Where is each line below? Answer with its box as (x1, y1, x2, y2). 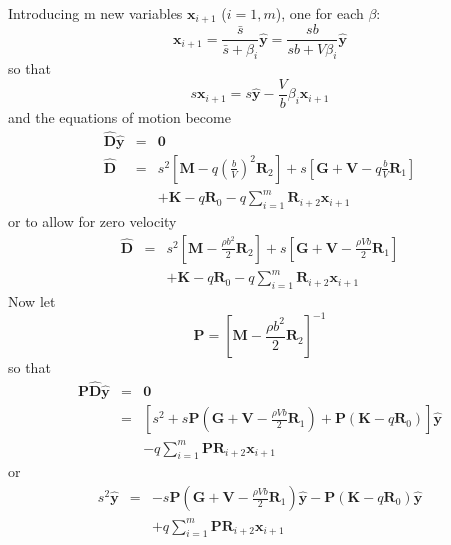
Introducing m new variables (8, 3, 183, 23)
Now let (8, 291, 56, 312)
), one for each (275, 3, 364, 23)
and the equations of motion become (8, 106, 231, 127)
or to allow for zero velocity (8, 211, 177, 232)
